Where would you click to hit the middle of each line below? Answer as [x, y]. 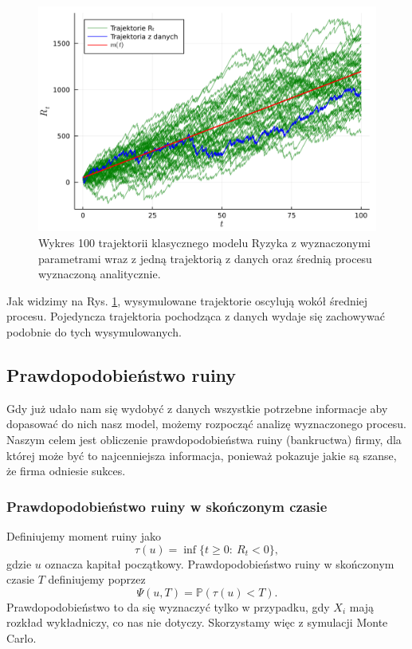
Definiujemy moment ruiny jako [84, 535]
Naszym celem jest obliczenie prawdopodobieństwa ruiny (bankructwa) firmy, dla [204, 439]
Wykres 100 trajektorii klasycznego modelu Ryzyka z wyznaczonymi [204, 242]
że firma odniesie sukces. [66, 471]
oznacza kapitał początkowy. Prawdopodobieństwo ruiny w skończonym [220, 563]
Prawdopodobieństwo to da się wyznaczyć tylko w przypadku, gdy [168, 606]
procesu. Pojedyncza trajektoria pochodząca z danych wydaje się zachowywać [196, 316]
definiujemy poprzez [97, 579]
